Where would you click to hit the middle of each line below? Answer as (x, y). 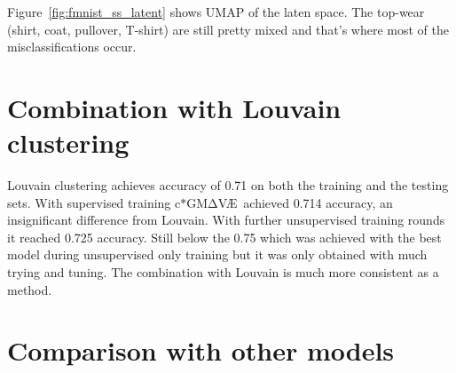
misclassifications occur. (72, 47)
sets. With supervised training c (94, 202)
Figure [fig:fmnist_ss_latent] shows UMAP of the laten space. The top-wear (216, 12)
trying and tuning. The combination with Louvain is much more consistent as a (223, 272)
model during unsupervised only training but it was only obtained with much (217, 254)
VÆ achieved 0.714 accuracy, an (305, 202)
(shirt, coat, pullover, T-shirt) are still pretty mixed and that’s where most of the (228, 29)
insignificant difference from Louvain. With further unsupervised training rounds (226, 220)
